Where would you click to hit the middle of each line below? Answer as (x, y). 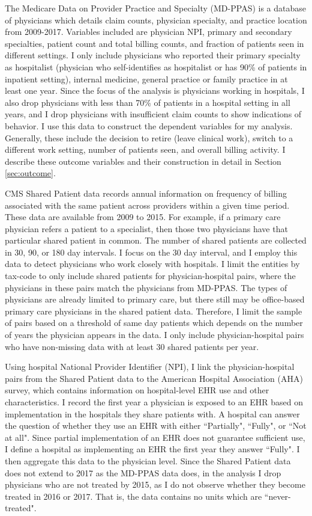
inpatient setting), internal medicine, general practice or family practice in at (146, 78)
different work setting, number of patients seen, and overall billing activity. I (145, 149)
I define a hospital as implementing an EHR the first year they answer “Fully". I (152, 449)
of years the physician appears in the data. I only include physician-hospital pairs (154, 335)
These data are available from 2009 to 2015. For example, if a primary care (143, 217)
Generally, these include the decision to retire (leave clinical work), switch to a (149, 137)
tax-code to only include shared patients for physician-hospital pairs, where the (150, 276)
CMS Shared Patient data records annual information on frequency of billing (146, 193)
